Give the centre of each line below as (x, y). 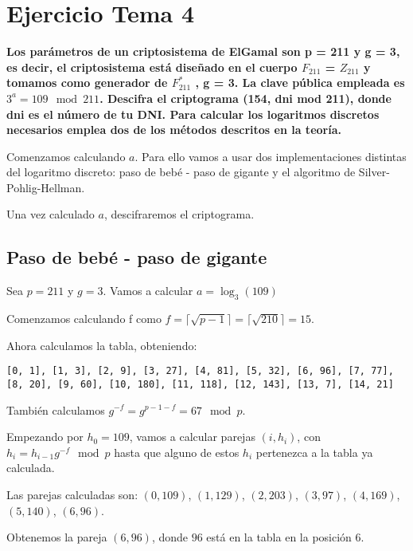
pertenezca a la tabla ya (314, 452)
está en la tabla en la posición (279, 537)
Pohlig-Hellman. (46, 187)
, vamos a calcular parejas (192, 437)
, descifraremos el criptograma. (179, 214)
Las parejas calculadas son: (72, 494)
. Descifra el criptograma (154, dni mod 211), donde (245, 98)
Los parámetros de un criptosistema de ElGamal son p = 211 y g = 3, (203, 51)
